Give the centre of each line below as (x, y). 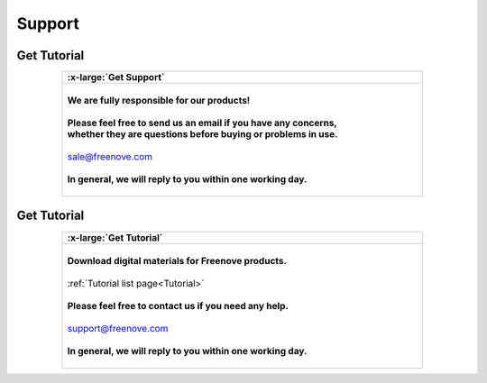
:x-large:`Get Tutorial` (115, 237)
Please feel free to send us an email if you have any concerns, (202, 123)
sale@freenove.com (110, 157)
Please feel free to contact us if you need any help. (178, 305)
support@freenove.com (118, 328)
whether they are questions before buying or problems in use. (202, 134)
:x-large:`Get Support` (116, 78)
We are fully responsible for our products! (159, 101)
